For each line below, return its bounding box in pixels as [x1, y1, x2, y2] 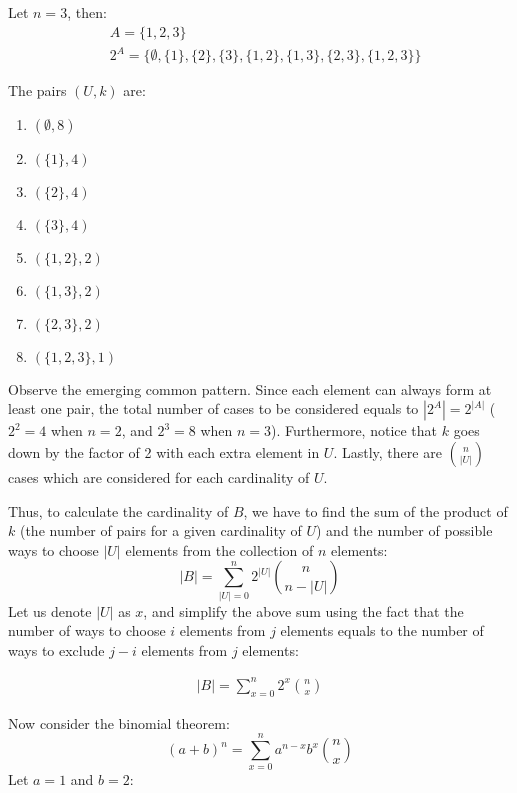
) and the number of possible [316, 520, 493, 541]
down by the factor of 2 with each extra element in [8, 441, 320, 462]
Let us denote [8, 600, 92, 621]
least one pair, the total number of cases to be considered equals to [8, 398, 419, 419]
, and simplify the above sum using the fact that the [143, 600, 464, 621]
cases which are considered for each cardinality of [8, 466, 310, 487]
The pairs [8, 80, 67, 101]
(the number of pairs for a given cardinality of [19, 520, 302, 541]
